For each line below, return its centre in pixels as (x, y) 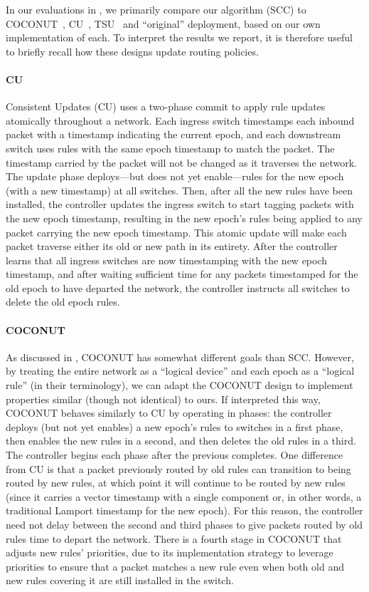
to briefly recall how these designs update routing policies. (132, 51)
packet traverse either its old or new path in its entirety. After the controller (172, 246)
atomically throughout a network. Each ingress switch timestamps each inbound (180, 120)
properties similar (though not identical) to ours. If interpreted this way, (163, 399)
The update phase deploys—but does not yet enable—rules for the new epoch (175, 176)
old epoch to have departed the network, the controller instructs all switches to (178, 287)
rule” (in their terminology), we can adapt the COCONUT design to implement (180, 385)
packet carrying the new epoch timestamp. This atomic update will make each (176, 232)
